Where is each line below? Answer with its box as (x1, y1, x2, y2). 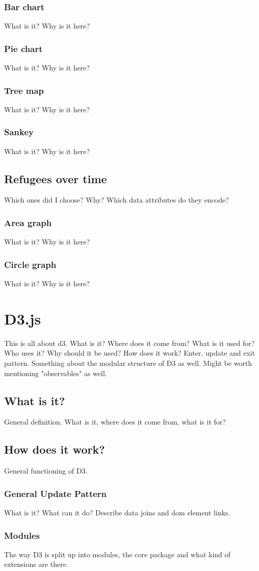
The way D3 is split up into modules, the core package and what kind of (4, 549, 230, 559)
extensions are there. (4, 559, 68, 569)
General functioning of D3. (4, 465, 88, 476)
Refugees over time (4, 170, 107, 186)
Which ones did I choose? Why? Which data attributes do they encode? (4, 194, 229, 205)
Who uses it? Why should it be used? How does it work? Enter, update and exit (4, 347, 255, 358)
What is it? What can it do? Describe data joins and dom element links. (4, 507, 230, 517)
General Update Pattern (4, 487, 107, 500)
